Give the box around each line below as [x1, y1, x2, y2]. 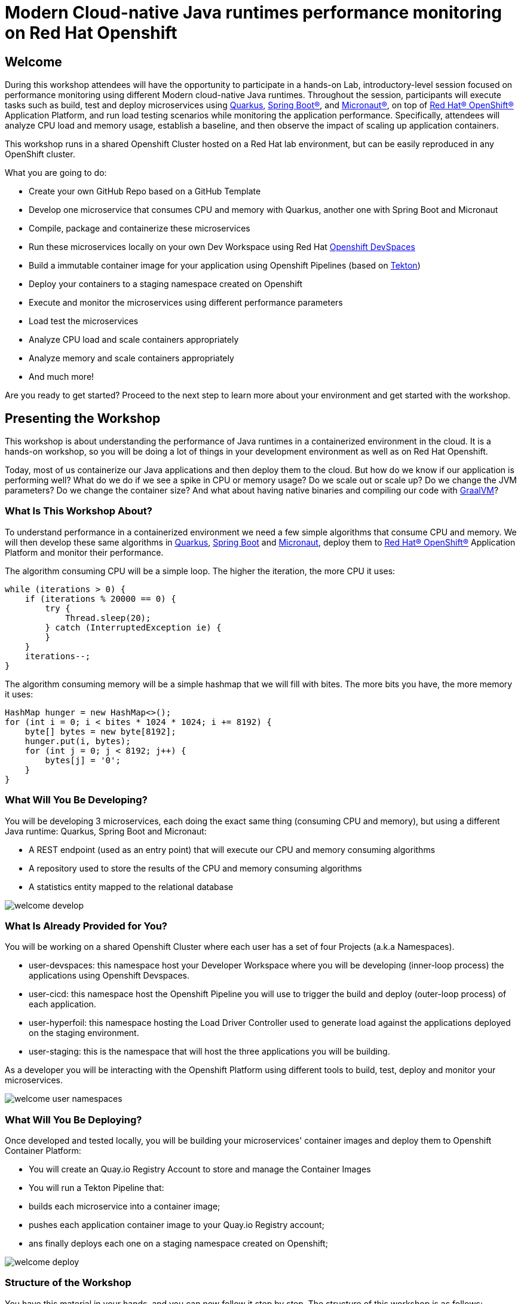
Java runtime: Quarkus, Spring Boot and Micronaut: [5, 825, 207, 836]
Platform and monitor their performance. [5, 547, 164, 557]
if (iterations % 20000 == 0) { [24, 593, 176, 604]
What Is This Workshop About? [5, 505, 152, 517]
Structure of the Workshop [5, 1276, 131, 1289]
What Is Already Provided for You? [5, 919, 168, 932]
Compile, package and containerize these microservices [29, 223, 250, 234]
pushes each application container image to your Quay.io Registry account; [29, 1220, 324, 1230]
